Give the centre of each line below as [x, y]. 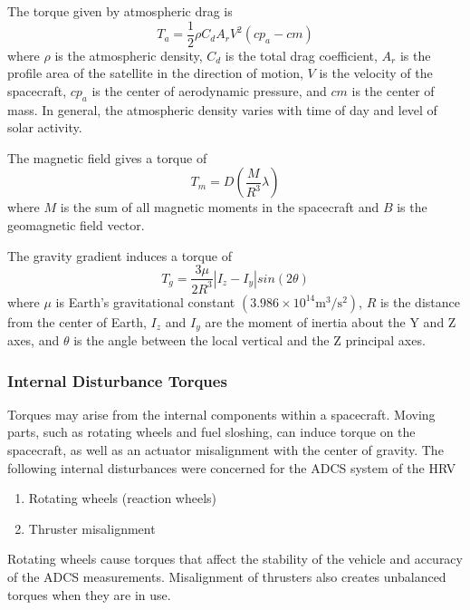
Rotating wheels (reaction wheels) [123, 498]
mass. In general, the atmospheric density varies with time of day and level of [222, 109]
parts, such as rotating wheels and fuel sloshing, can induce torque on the [211, 432]
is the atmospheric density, [129, 55]
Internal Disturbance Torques [117, 380]
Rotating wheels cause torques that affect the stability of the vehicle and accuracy [235, 559]
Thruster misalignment [92, 528]
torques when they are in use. [89, 594]
